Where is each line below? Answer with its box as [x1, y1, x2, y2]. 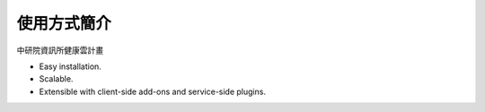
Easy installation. [39, 61, 102, 72]
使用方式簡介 [16, 13, 112, 33]
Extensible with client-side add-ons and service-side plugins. [39, 86, 267, 97]
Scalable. [39, 73, 74, 84]
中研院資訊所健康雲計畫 [16, 45, 103, 56]
